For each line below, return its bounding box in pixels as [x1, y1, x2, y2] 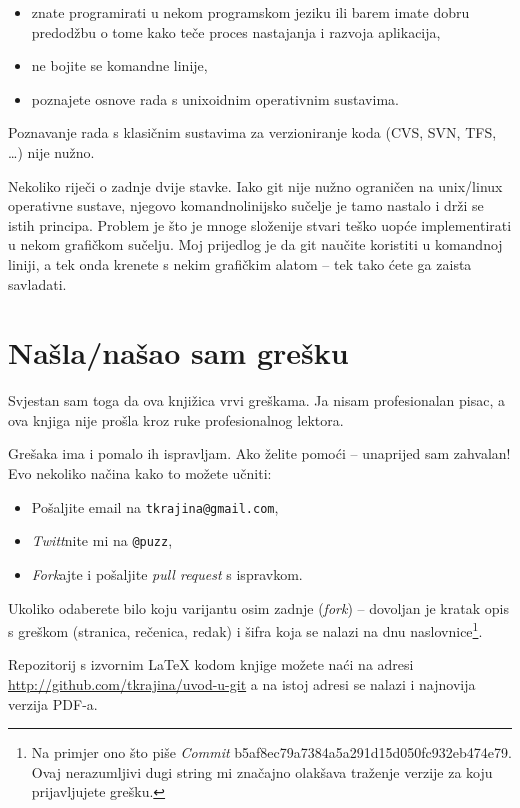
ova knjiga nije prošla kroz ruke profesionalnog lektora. [8, 409, 344, 430]
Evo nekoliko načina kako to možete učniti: [8, 463, 272, 484]
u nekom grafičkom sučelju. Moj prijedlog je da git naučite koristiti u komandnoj [8, 234, 503, 255]
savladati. [8, 273, 67, 294]
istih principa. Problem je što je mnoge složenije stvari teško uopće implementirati [8, 214, 512, 235]
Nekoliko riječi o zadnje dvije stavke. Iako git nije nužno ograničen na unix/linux [8, 175, 503, 196]
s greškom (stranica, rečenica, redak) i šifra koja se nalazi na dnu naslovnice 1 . [8, 618, 483, 641]
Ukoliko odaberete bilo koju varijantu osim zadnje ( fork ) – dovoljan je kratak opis [8, 597, 509, 618]
